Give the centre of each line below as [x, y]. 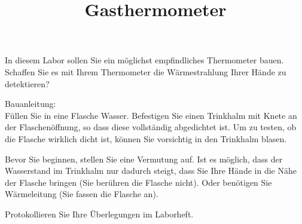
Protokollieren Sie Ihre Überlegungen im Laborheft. [99, 214]
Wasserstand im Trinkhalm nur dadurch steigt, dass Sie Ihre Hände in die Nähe [151, 171]
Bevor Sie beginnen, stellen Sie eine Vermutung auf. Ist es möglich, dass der [144, 159]
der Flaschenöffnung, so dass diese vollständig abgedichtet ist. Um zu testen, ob [151, 127]
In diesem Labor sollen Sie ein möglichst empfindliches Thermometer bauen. [144, 60]
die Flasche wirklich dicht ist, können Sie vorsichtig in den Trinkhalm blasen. [146, 138]
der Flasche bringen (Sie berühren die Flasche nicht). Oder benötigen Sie [138, 182]
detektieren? [27, 83]
